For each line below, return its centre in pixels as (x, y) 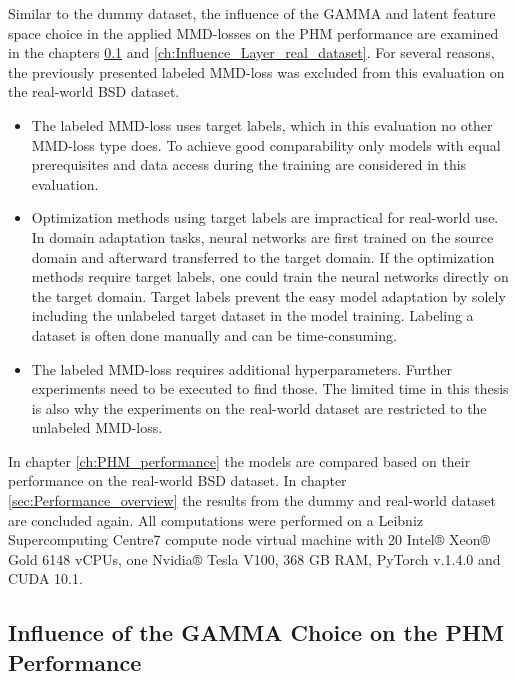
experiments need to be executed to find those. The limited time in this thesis (270, 388)
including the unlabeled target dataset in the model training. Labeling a (252, 315)
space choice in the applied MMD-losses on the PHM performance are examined (253, 32)
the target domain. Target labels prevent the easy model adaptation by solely (268, 295)
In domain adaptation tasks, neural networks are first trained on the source (262, 236)
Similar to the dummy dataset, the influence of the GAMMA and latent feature (252, 13)
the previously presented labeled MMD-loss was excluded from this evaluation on (256, 71)
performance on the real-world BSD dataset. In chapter (177, 480)
